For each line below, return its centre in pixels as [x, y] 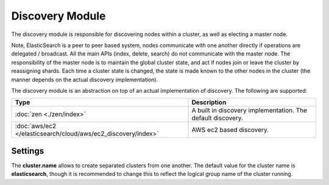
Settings [28, 151]
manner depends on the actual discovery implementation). [85, 79]
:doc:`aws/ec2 [36, 126]
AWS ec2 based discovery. [230, 130]
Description [209, 103]
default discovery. [218, 118]
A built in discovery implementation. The [249, 111]
